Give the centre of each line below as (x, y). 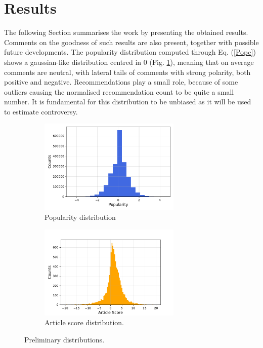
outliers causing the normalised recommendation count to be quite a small (119, 91)
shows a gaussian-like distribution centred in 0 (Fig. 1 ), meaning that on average (129, 62)
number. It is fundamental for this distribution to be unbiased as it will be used (128, 102)
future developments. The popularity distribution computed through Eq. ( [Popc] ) (130, 52)
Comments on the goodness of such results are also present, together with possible (131, 42)
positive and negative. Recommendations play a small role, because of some (121, 82)
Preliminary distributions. (64, 339)
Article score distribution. (84, 322)
